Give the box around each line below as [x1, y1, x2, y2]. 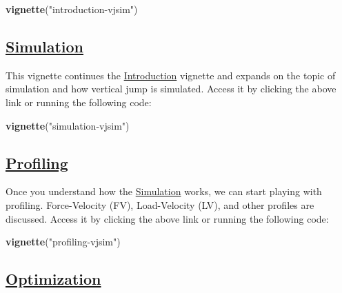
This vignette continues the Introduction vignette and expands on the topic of [6, 68, 336, 82]
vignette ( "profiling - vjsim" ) [6, 234, 121, 249]
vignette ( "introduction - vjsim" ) [6, 2, 138, 16]
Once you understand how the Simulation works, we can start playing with [6, 184, 322, 199]
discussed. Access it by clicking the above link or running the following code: [6, 211, 329, 225]
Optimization [6, 268, 101, 290]
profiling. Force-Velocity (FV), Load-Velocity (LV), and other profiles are [6, 197, 314, 212]
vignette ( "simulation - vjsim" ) [6, 118, 130, 132]
